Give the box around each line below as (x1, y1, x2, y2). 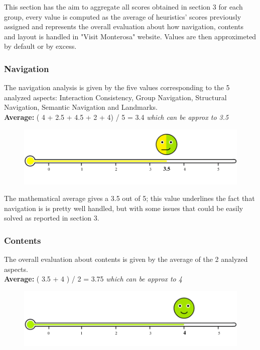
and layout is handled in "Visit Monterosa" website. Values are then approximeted (4, 31, 256, 41)
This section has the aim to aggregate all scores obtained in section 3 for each (4, 2, 243, 12)
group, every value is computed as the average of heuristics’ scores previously (4, 11, 241, 22)
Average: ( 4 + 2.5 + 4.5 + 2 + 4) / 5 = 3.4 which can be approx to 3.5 (4, 111, 229, 122)
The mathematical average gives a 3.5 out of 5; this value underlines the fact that (4, 193, 255, 203)
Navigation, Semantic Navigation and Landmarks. (4, 102, 158, 112)
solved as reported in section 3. (4, 213, 99, 223)
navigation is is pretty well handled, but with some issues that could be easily (4, 202, 243, 213)
